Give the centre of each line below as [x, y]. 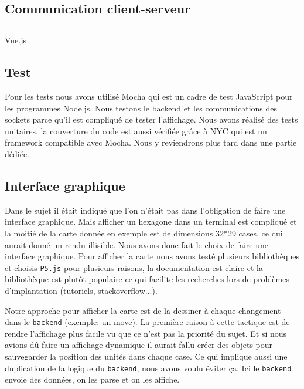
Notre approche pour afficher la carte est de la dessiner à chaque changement [143, 310]
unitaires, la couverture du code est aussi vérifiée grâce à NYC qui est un [136, 131]
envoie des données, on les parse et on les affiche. [92, 379]
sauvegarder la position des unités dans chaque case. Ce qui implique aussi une [146, 356]
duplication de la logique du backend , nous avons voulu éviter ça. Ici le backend [148, 368]
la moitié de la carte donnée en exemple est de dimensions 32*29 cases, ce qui [144, 233]
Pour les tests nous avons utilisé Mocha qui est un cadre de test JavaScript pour [149, 96]
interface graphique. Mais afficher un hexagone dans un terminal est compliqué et [151, 221]
